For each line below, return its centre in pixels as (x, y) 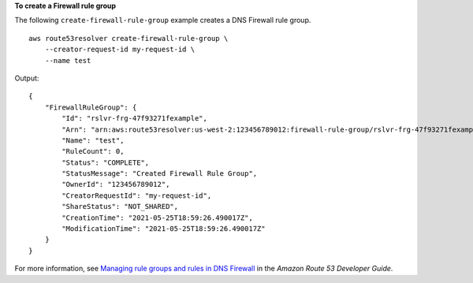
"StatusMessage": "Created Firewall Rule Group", (160, 174)
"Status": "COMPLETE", (106, 162)
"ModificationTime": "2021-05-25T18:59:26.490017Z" (164, 229)
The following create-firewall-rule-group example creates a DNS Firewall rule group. (163, 20)
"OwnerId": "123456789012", (116, 184)
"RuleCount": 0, (93, 151)
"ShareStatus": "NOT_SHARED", (120, 207)
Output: (27, 78)
